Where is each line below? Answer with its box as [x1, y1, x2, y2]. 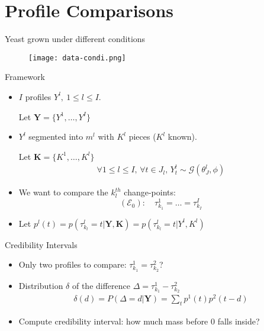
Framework [5, 70, 45, 83]
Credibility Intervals [5, 238, 78, 250]
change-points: [124, 186, 176, 198]
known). [168, 130, 197, 143]
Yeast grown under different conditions [5, 33, 146, 45]
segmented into [28, 130, 83, 143]
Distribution [18, 279, 63, 291]
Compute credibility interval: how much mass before [18, 315, 208, 327]
